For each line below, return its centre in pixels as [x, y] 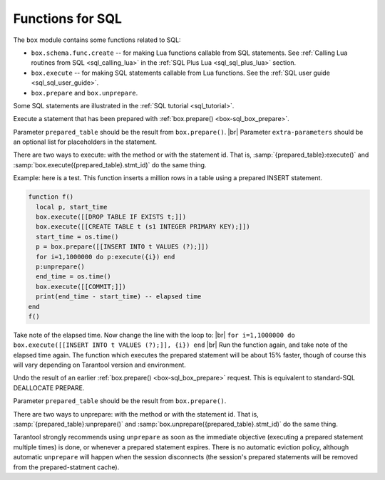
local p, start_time [72, 207]
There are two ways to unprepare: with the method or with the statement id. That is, [136, 414]
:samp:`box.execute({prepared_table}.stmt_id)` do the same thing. [110, 165]
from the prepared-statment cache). [66, 467]
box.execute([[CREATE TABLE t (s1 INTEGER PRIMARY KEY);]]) [143, 227]
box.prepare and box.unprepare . [84, 93]
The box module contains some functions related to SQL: [97, 40]
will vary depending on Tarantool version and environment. [100, 365]
